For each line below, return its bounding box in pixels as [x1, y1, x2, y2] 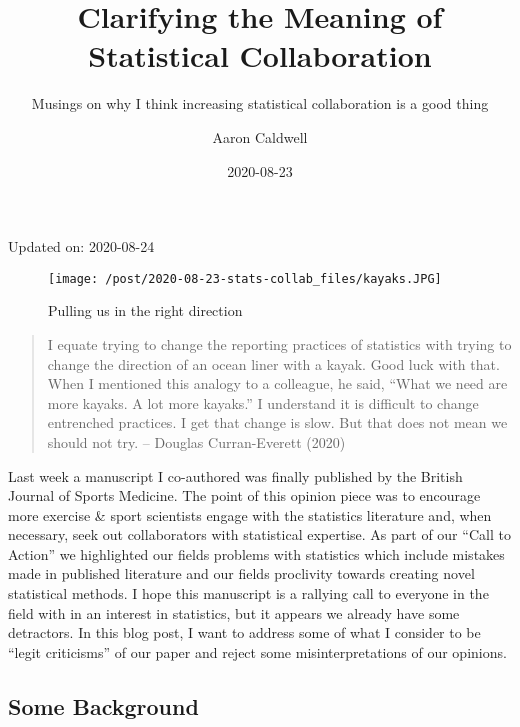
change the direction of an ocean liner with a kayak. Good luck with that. [47, 353, 500, 374]
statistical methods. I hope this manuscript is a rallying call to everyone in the [8, 583, 489, 604]
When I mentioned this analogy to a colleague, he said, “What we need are [47, 373, 508, 394]
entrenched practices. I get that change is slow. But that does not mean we [47, 412, 508, 433]
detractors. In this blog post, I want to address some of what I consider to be [8, 622, 481, 643]
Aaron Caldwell [212, 126, 308, 147]
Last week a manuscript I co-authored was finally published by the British [8, 465, 463, 486]
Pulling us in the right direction [48, 300, 243, 321]
